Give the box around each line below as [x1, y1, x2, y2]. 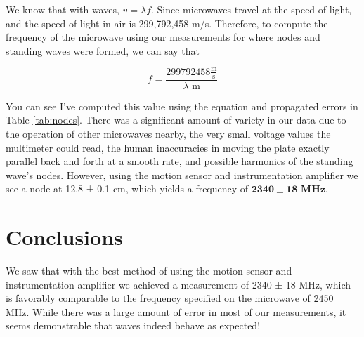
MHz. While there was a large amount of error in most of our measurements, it [6, 304, 346, 319]
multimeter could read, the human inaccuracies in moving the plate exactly [6, 140, 330, 154]
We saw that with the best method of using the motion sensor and [6, 263, 292, 278]
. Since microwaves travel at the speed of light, [151, 2, 352, 16]
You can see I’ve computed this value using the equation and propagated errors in [6, 98, 358, 113]
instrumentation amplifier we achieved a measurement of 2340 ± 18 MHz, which [6, 277, 351, 291]
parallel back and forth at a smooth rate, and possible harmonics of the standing [6, 154, 353, 168]
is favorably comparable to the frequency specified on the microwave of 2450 [6, 291, 334, 305]
